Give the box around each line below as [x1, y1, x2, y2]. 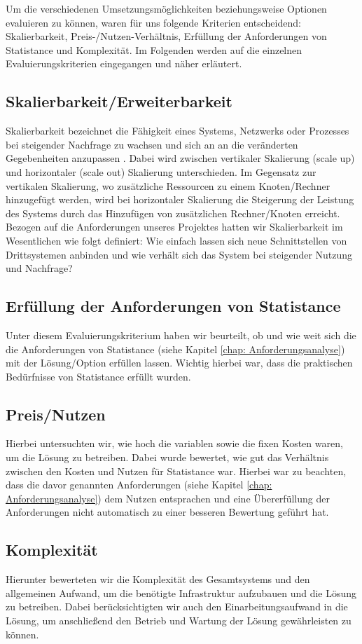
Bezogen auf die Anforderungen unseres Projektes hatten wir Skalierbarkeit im [6, 219, 343, 234]
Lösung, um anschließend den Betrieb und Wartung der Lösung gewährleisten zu [6, 613, 351, 628]
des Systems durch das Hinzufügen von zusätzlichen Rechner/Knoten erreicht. [6, 205, 340, 220]
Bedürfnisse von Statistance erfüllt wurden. [6, 369, 191, 383]
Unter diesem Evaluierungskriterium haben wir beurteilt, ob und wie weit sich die [6, 327, 356, 342]
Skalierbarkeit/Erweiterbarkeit [6, 90, 232, 112]
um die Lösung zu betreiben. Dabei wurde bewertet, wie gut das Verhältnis [6, 450, 329, 465]
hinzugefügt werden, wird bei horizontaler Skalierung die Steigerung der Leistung [6, 192, 354, 207]
